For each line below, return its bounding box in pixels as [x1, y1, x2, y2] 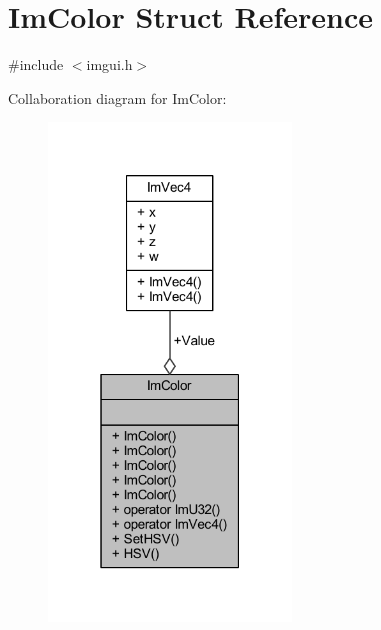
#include [8, 54, 64, 75]
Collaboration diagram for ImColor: [8, 87, 227, 108]
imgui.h [86, 54, 133, 75]
